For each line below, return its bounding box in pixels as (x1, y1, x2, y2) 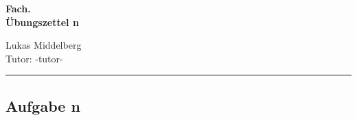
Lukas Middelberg (5, 38, 82, 52)
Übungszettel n (5, 14, 79, 29)
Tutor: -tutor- (5, 51, 63, 65)
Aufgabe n (5, 95, 80, 116)
